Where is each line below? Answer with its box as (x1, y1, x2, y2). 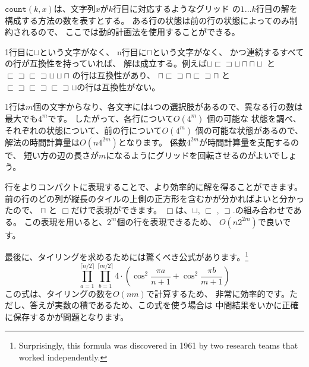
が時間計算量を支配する (199, 135, 291, 148)
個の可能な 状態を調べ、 (207, 112, 301, 124)
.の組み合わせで (232, 204, 294, 216)
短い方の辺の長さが (24, 148, 99, 161)
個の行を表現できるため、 (116, 215, 217, 227)
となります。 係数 (118, 135, 187, 148)
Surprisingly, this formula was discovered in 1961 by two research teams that (18, 339, 298, 352)
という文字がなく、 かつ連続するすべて (152, 45, 304, 58)
